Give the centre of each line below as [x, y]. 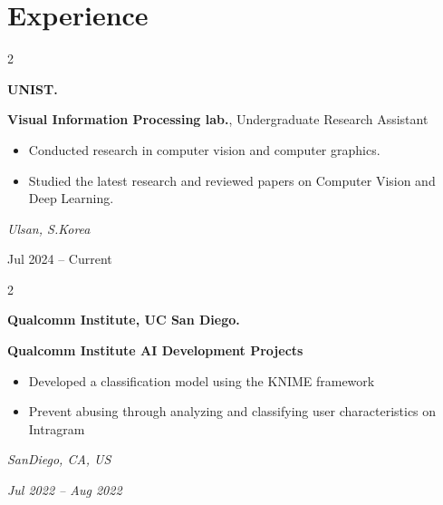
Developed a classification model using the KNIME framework [202, 380]
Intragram [57, 428]
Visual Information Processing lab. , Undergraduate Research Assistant [218, 119]
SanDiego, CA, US [59, 459]
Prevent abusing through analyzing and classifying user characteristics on [232, 411]
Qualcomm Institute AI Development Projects [155, 350]
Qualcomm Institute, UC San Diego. [124, 320]
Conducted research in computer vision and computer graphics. [204, 149]
